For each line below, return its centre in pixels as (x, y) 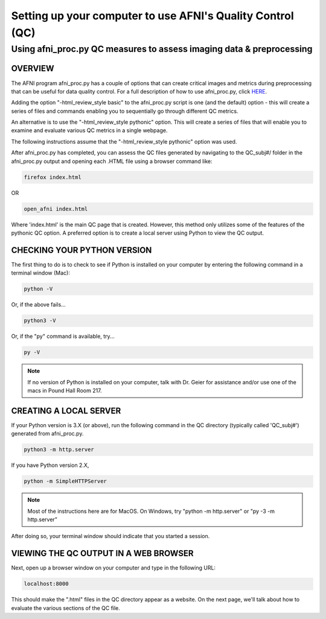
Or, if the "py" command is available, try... (63, 336)
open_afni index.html (56, 209)
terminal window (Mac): (41, 273)
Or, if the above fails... (38, 305)
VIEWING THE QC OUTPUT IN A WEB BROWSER (102, 554)
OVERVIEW (33, 68)
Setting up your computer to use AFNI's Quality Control (152, 16)
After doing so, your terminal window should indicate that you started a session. (110, 536)
